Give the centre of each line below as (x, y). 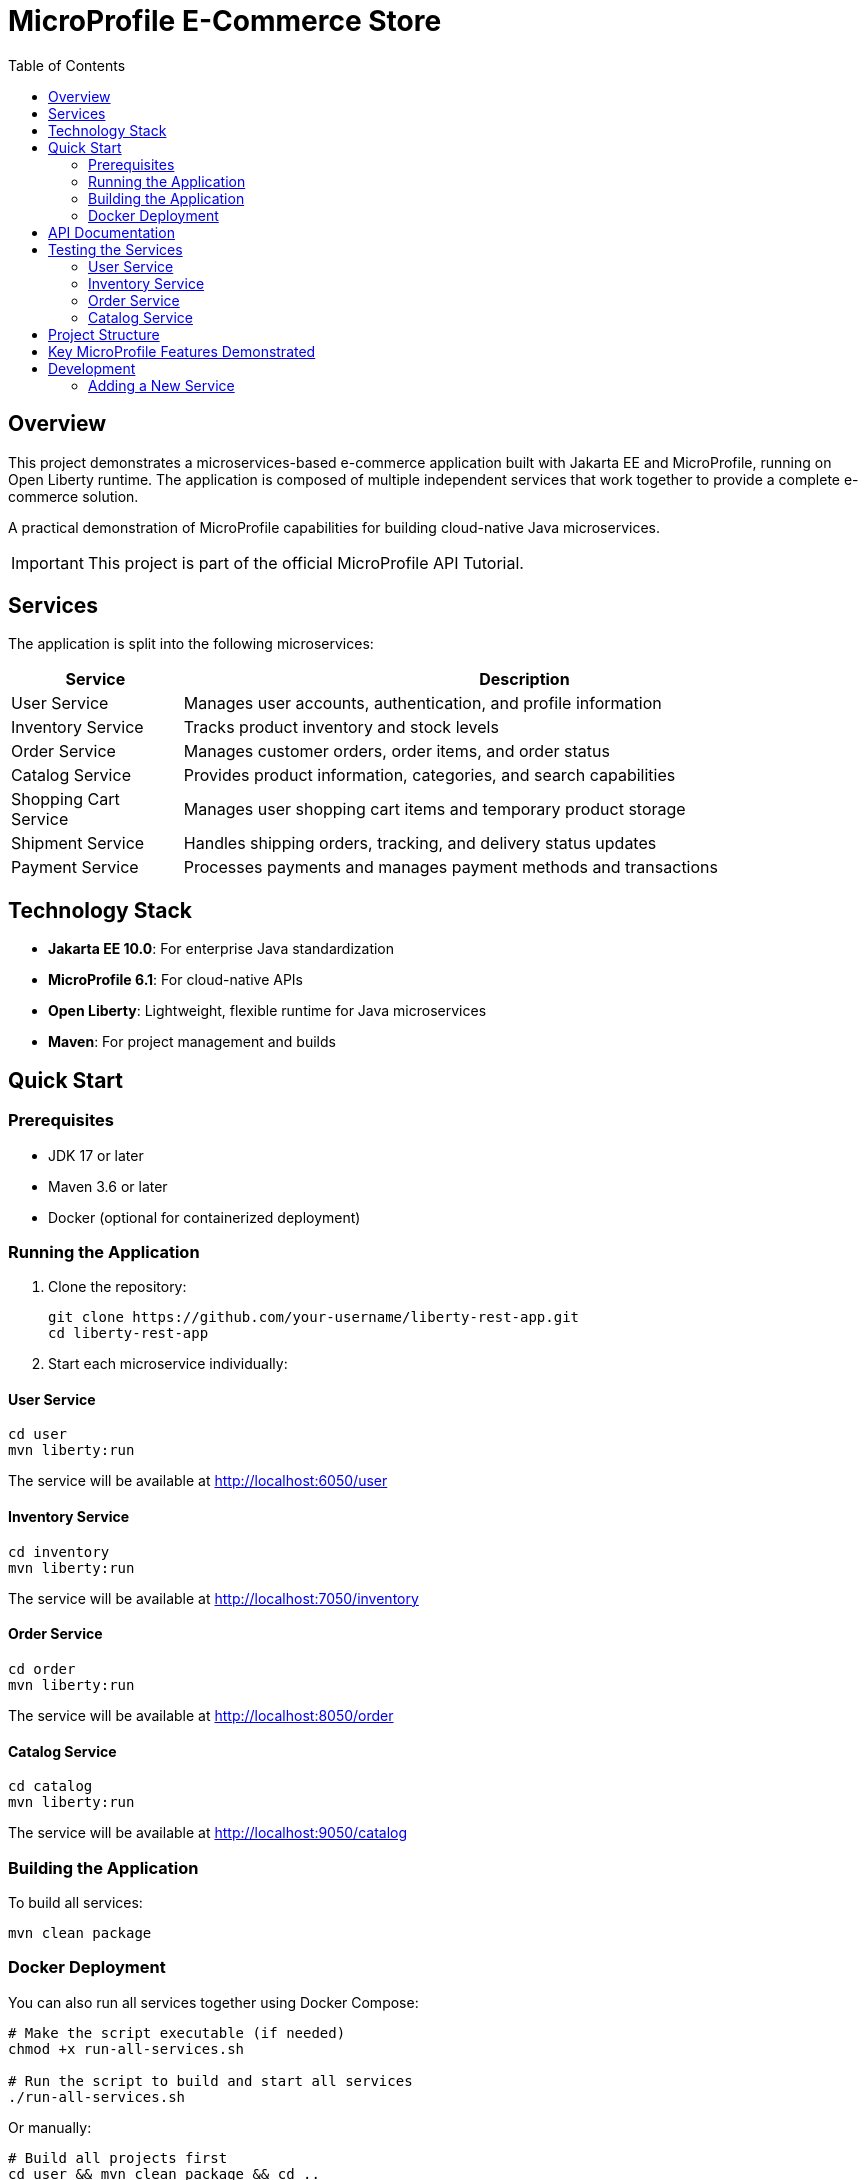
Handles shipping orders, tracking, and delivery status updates (420, 843)
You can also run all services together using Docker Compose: (213, 2002)
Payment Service (75, 867)
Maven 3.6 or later (108, 1186)
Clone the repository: (117, 1287)
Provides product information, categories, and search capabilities (429, 775)
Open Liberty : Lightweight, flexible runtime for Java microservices (267, 1011)
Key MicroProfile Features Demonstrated (182, 351)
